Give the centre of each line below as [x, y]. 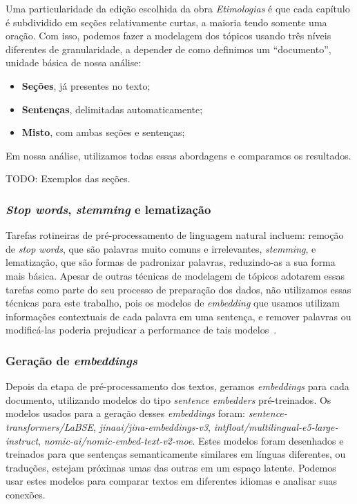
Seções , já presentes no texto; [86, 85]
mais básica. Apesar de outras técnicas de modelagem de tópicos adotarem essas [175, 275]
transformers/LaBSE [50, 426]
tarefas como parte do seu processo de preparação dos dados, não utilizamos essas [178, 289]
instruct [22, 440]
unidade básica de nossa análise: [74, 62]
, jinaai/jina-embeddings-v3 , [152, 426]
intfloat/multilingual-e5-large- [276, 426]
